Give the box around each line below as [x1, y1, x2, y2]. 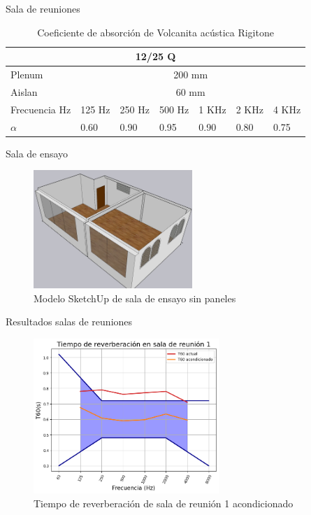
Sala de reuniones [6, 1, 80, 15]
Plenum [10, 67, 43, 82]
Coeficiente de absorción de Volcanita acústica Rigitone [37, 24, 274, 39]
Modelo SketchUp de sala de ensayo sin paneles [34, 290, 236, 305]
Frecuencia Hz [10, 101, 71, 116]
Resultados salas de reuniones [6, 314, 133, 329]
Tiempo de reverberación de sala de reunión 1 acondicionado [34, 495, 294, 510]
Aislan [10, 84, 38, 99]
